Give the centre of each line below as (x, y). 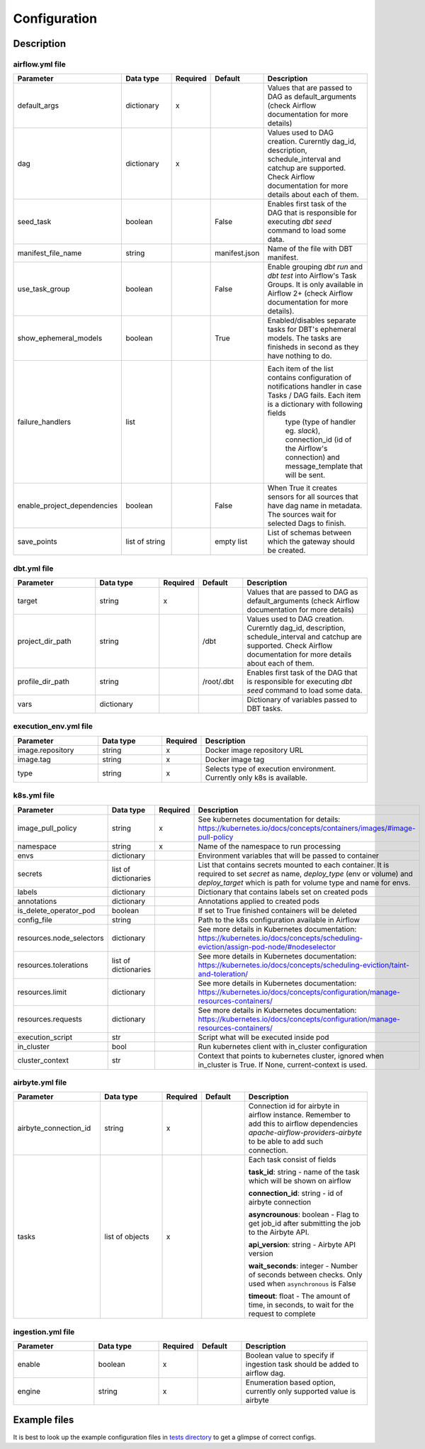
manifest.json (237, 253)
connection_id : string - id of (296, 1193)
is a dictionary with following (315, 404)
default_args (38, 106)
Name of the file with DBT (310, 249)
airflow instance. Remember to (299, 1115)
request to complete (282, 1314)
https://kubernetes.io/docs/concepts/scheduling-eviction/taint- (304, 965)
